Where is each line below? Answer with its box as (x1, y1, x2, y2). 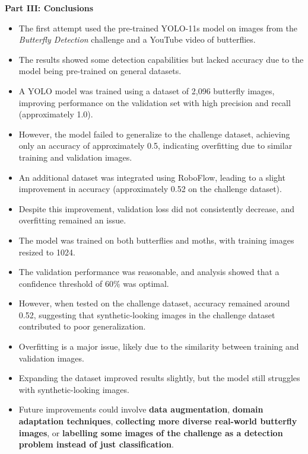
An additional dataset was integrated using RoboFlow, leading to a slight (18, 171, 285, 183)
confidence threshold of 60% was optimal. (18, 277, 169, 289)
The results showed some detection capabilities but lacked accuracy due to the (18, 53, 304, 65)
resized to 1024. (18, 245, 75, 258)
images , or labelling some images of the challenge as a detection (18, 426, 283, 439)
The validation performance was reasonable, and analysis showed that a (18, 266, 280, 278)
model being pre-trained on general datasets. (18, 65, 182, 77)
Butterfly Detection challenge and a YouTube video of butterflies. (18, 33, 256, 46)
